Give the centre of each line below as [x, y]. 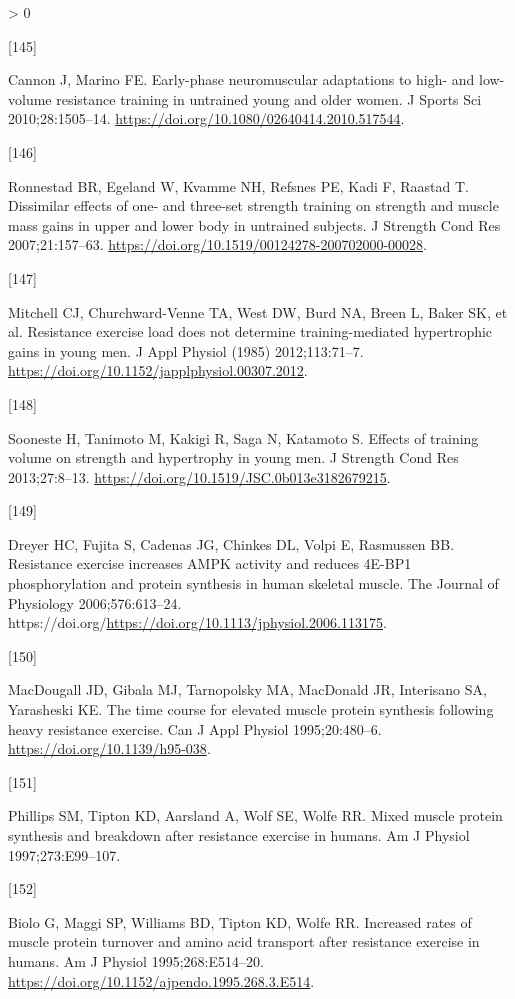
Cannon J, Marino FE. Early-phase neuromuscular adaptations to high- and [241, 79]
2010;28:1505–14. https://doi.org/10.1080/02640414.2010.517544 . [206, 118]
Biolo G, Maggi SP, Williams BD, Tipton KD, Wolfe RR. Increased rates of [240, 921]
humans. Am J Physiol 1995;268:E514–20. [136, 960]
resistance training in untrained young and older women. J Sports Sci [269, 98]
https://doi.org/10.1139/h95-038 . [109, 748]
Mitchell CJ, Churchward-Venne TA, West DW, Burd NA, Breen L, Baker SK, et [258, 311]
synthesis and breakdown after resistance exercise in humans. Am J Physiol [239, 835]
